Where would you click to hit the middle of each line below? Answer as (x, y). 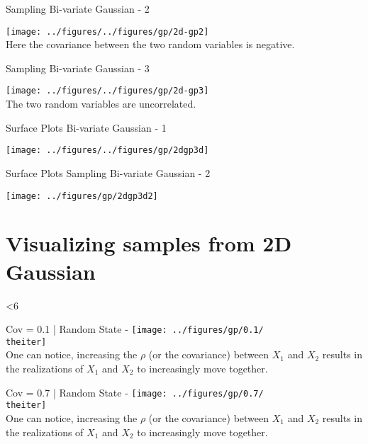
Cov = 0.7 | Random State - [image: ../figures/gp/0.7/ (135, 392)
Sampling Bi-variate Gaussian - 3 (78, 68)
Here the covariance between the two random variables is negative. (150, 44)
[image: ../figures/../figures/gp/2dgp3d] (107, 150)
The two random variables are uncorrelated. (101, 104)
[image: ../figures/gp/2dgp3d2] (82, 196)
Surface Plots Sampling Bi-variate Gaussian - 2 (108, 172)
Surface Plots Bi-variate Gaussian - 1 (86, 127)
